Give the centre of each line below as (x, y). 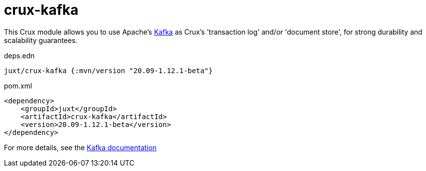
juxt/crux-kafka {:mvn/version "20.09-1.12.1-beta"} (108, 70)
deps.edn (19, 55)
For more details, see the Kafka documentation (80, 147)
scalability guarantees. (41, 40)
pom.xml (18, 85)
